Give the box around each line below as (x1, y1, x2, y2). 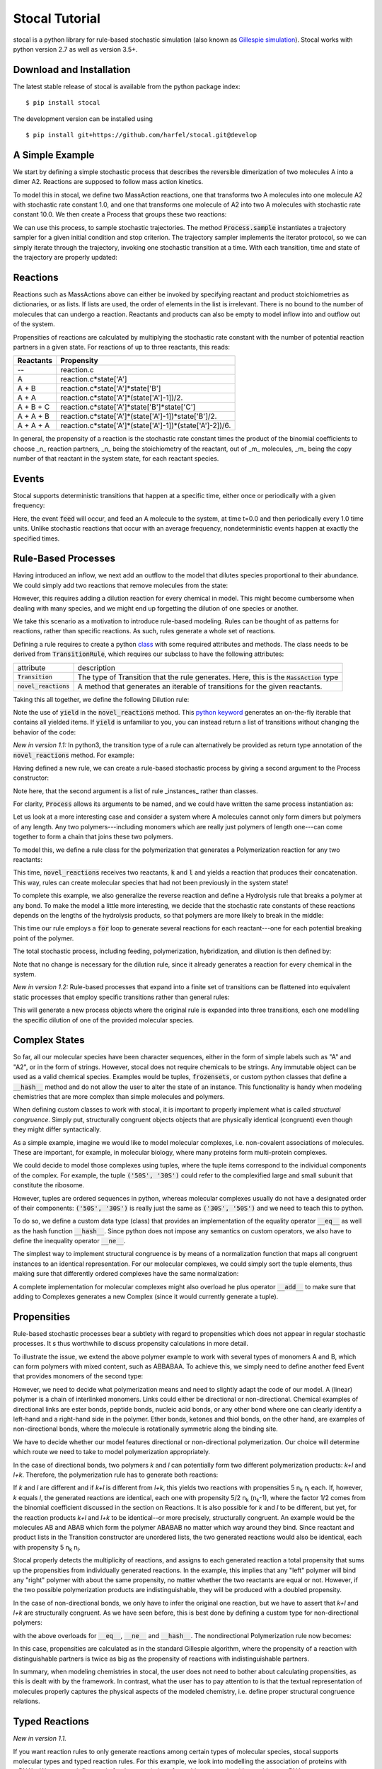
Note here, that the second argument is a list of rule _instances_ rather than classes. (13, 786, 258, 795)
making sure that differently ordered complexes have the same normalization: (13, 1269, 239, 1278)
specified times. (13, 534, 60, 543)
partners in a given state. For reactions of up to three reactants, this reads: (13, 342, 230, 351)
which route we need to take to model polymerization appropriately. (13, 1448, 210, 1456)
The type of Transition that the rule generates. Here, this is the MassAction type (77, 672, 339, 682)
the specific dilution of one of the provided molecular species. (13, 1015, 195, 1024)
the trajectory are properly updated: (13, 253, 118, 262)
